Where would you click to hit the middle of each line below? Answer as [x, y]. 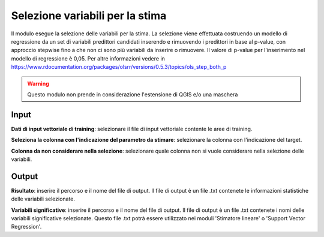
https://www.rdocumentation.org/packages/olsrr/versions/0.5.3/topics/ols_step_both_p [119, 67]
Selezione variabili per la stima [89, 16]
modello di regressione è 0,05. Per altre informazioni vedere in [88, 58]
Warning [38, 83]
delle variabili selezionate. [43, 199]
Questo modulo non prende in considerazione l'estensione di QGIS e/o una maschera [133, 94]
